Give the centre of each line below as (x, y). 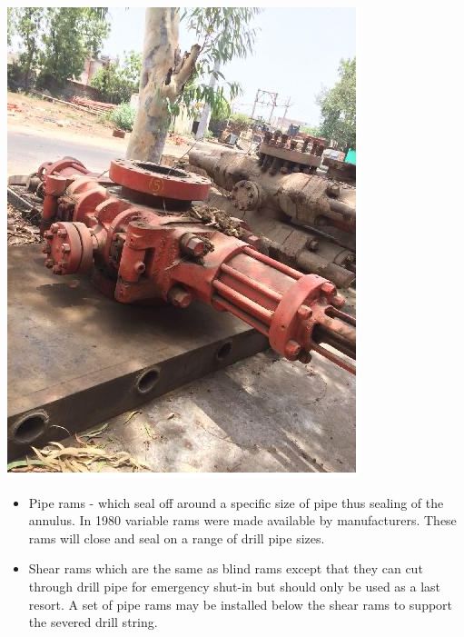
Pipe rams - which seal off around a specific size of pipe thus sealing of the (236, 502)
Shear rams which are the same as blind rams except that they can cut (226, 568)
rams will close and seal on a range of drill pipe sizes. (177, 537)
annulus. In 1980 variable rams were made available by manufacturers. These (242, 520)
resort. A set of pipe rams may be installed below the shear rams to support (241, 604)
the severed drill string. (93, 622)
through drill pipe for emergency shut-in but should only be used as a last (235, 586)
